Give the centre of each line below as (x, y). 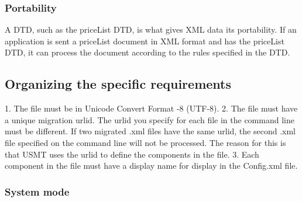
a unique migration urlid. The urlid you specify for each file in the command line (150, 119)
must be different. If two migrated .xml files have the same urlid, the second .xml (150, 131)
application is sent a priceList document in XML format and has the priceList (145, 41)
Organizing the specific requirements (118, 84)
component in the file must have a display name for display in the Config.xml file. (151, 166)
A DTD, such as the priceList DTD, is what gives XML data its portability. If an (151, 29)
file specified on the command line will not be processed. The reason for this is (145, 142)
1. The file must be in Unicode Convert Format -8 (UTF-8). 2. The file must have (151, 108)
